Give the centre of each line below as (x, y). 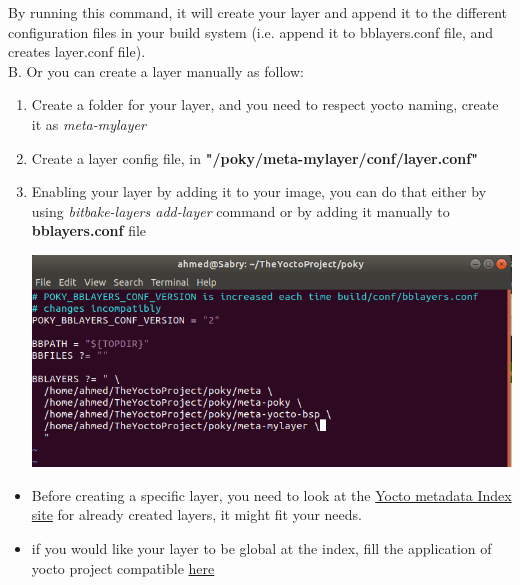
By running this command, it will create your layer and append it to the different (258, 12)
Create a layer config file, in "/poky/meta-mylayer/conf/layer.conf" (254, 157)
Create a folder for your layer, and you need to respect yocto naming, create (265, 104)
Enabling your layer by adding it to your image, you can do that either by (259, 191)
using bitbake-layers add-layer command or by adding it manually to (240, 210)
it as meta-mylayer (88, 123)
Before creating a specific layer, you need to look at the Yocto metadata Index (271, 494)
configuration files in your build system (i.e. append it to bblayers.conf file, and (251, 31)
